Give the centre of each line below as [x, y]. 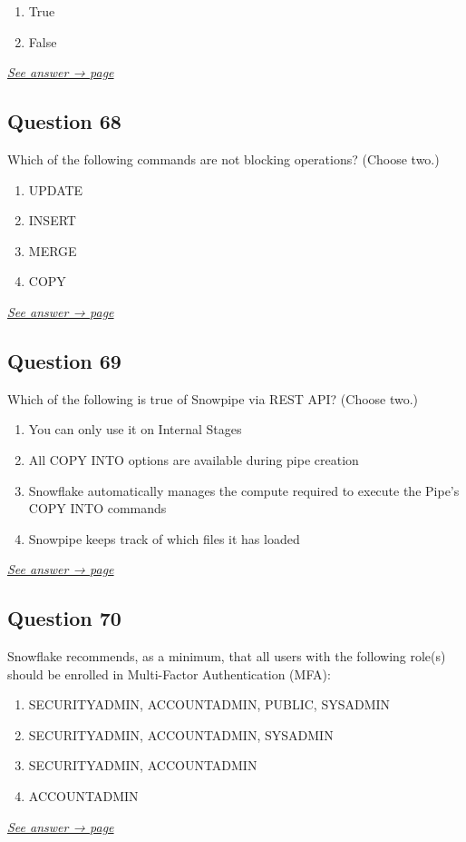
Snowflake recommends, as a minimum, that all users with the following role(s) [227, 656]
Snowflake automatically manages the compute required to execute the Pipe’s [244, 490]
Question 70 [64, 618]
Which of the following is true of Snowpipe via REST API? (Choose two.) [213, 398]
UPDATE [56, 189]
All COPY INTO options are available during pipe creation [194, 459]
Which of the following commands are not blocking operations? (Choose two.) [223, 158]
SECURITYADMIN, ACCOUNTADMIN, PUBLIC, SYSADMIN [209, 704]
